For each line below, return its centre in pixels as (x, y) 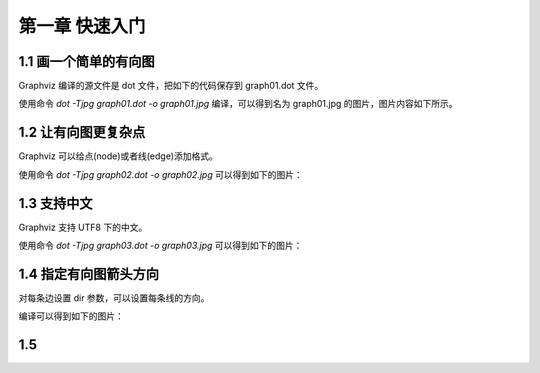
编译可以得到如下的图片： (71, 316)
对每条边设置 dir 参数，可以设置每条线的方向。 (114, 297)
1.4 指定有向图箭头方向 (89, 273)
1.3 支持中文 (56, 203)
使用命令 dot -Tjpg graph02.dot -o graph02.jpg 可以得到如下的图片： (161, 174)
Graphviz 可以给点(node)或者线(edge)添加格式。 (118, 156)
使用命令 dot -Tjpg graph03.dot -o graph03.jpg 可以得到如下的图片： (160, 246)
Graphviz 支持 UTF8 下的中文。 (83, 227)
